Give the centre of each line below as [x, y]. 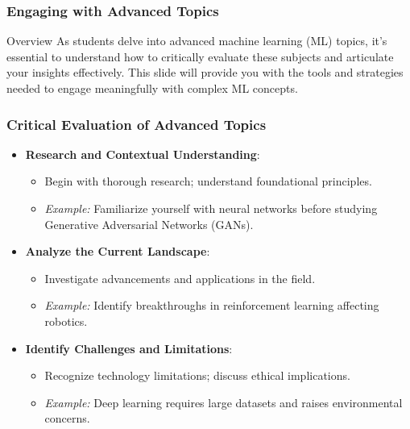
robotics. [66, 321]
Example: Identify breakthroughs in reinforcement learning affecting [212, 305]
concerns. [67, 418]
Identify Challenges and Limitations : [129, 348]
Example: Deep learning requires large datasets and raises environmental [224, 402]
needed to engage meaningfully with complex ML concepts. [152, 88]
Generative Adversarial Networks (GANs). [149, 224]
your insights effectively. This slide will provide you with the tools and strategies [205, 72]
